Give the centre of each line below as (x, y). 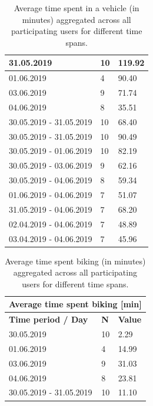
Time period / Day (49, 319)
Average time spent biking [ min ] (75, 304)
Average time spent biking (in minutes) (75, 261)
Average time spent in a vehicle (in (76, 8)
